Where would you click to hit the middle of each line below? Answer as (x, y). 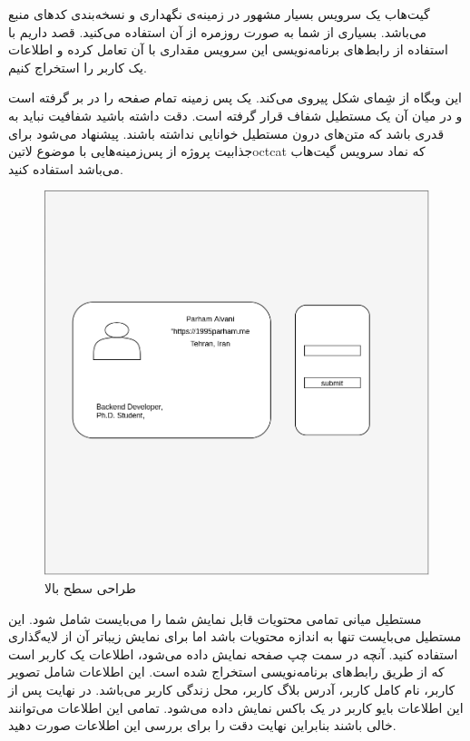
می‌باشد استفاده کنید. (66, 168)
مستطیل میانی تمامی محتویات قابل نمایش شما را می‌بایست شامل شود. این (215, 618)
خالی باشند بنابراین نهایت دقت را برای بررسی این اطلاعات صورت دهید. (202, 725)
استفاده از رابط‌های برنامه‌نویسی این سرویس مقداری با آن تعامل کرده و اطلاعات (228, 49)
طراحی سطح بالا (90, 587)
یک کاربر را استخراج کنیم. (78, 67)
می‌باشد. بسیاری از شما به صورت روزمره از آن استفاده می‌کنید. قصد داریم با (218, 31)
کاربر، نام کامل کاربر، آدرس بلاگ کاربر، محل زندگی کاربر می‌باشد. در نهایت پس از (232, 689)
